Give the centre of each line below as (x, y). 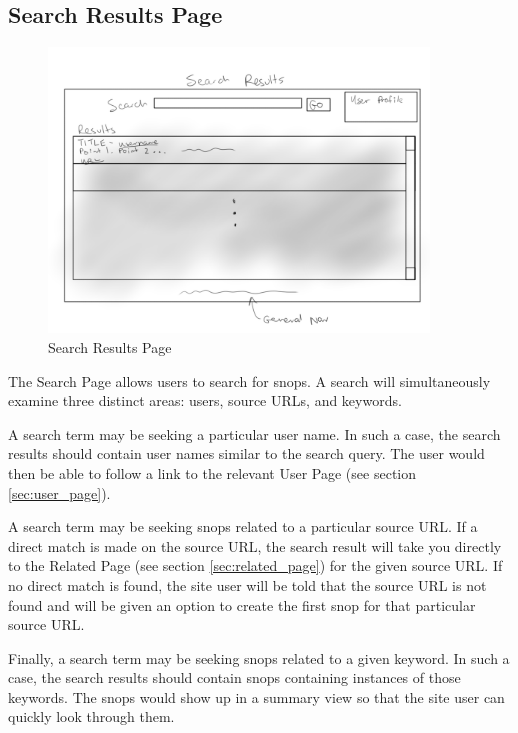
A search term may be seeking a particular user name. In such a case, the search (254, 433)
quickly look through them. (91, 716)
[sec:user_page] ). (59, 492)
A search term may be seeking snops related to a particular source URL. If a (243, 526)
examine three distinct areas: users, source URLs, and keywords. (205, 400)
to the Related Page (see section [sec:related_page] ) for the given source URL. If (255, 565)
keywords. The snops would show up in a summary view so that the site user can (256, 696)
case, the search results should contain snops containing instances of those (234, 677)
